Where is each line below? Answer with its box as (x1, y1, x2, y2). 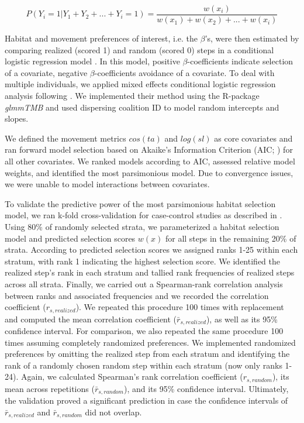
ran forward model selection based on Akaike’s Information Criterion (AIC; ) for (5, 143, 293, 156)
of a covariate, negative (5, 66, 88, 78)
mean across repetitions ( (5, 382, 95, 394)
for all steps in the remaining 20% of (165, 232, 296, 244)
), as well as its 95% (206, 312, 278, 325)
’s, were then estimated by (205, 32, 299, 44)
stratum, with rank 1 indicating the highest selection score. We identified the (5, 255, 280, 267)
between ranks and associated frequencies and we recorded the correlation (5, 289, 269, 301)
